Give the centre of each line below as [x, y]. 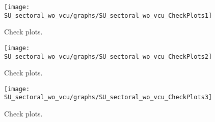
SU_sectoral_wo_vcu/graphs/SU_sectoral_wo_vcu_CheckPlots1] [108, 15]
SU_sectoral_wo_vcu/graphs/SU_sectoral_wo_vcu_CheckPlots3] [108, 97]
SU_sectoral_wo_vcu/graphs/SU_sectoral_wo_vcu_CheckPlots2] [108, 56]
